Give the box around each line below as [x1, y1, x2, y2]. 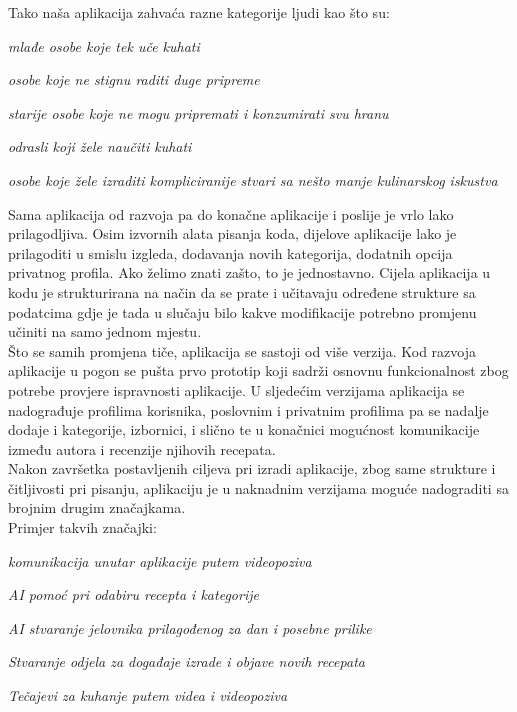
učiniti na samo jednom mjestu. [8, 321, 202, 342]
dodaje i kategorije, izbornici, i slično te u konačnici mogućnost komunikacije [8, 419, 480, 440]
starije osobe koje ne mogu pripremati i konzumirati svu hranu [8, 102, 389, 123]
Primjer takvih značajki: [8, 517, 157, 538]
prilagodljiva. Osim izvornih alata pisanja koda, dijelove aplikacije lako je [8, 223, 457, 244]
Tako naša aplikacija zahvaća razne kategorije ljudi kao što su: [8, 2, 390, 22]
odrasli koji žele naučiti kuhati [8, 136, 192, 157]
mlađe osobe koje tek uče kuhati [8, 35, 200, 56]
